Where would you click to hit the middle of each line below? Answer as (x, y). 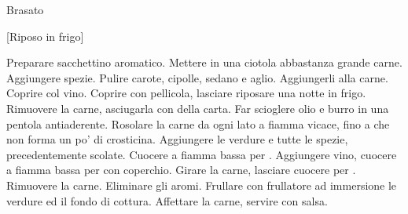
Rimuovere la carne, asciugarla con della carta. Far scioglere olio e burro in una (198, 108)
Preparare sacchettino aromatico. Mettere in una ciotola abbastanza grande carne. (204, 62)
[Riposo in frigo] (45, 36)
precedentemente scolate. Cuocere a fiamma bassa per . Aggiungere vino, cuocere (202, 154)
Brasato (25, 9)
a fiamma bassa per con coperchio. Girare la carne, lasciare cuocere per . (181, 170)
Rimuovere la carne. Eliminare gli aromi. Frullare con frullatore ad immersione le (202, 185)
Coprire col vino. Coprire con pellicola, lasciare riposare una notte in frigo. (186, 93)
